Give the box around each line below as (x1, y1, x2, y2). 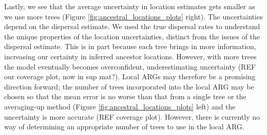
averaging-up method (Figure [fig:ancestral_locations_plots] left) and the (4, 101, 236, 111)
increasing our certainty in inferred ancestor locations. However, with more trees (4, 51, 257, 61)
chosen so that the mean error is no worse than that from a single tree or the (4, 91, 246, 102)
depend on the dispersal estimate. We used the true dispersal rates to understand (4, 21, 260, 32)
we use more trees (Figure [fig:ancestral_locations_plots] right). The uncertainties (4, 11, 263, 21)
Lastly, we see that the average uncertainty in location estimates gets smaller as (4, 1, 255, 11)
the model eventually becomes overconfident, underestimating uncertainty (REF (4, 61, 256, 72)
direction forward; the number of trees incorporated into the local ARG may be (4, 81, 254, 92)
